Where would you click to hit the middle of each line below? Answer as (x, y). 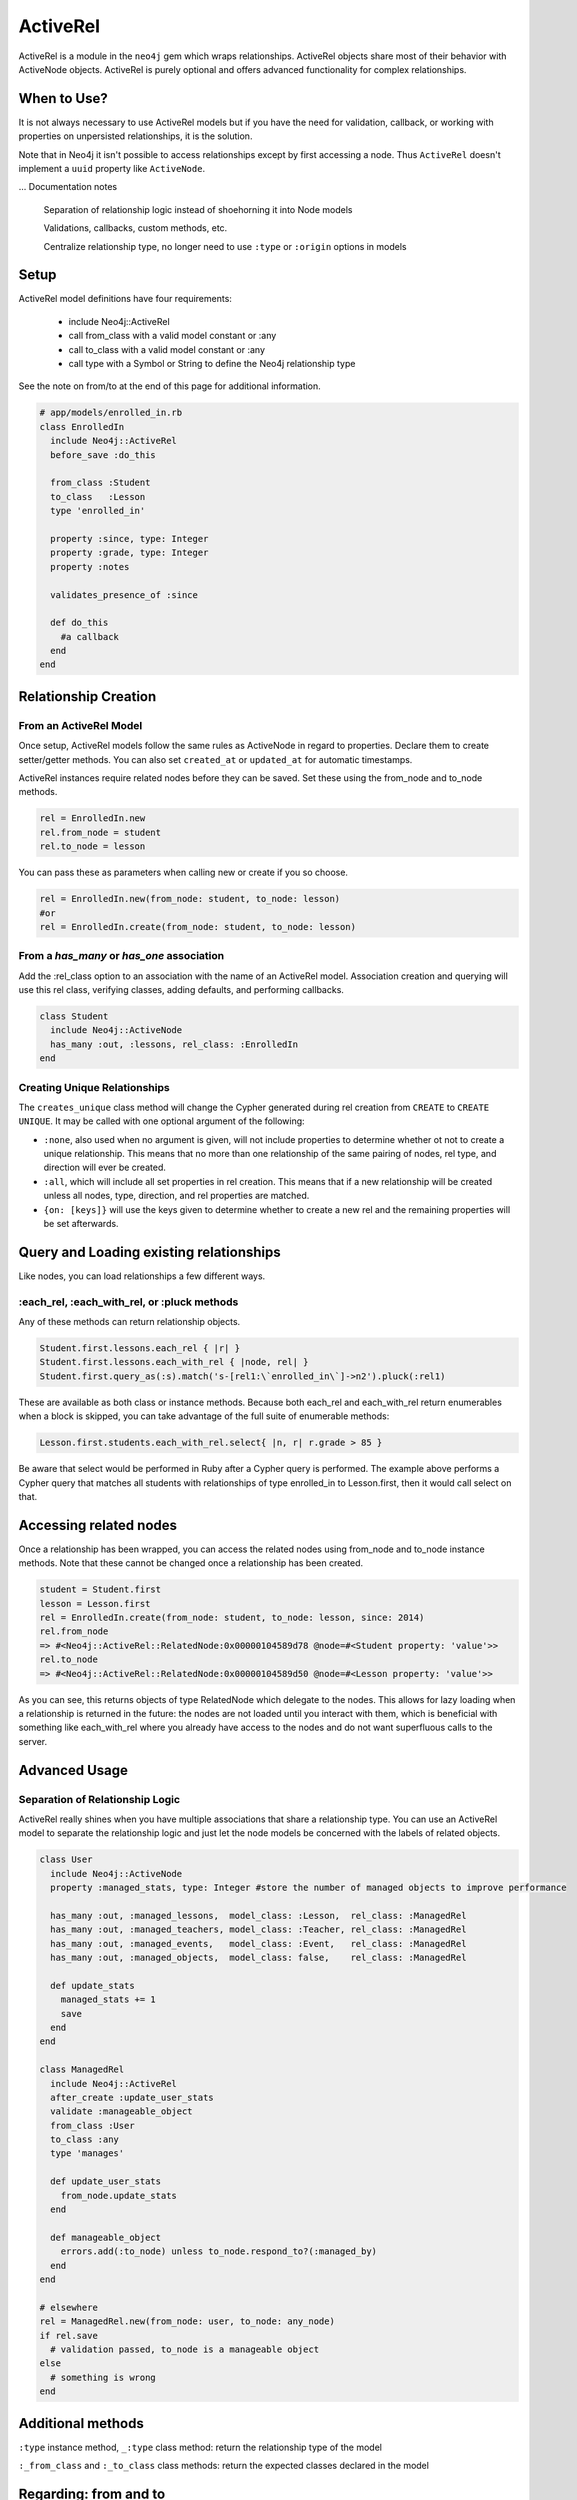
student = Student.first (100, 1589)
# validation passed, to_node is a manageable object (185, 2349)
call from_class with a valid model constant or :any (172, 336)
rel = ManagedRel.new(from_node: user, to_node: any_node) (187, 2321)
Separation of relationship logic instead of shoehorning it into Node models (198, 209)
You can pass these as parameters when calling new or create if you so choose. (183, 872)
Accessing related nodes (98, 1525)
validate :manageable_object (122, 2111)
